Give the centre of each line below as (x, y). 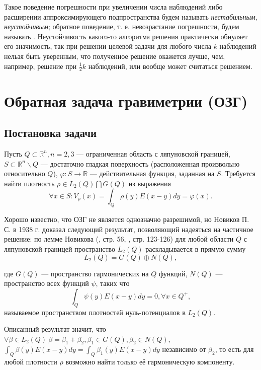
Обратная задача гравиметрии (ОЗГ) (126, 100)
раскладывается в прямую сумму (196, 248)
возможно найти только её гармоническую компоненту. (150, 362)
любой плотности (31, 362)
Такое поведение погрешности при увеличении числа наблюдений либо (113, 7)
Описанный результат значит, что (55, 329)
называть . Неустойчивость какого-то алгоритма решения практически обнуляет (126, 36)
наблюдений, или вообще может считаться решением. (170, 66)
